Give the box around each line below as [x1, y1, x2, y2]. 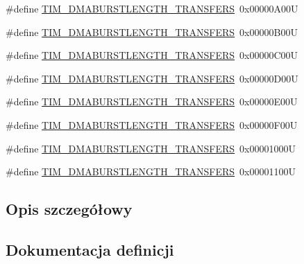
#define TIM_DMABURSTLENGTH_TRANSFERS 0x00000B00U [6, 24, 298, 39]
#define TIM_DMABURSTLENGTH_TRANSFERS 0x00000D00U [6, 71, 298, 85]
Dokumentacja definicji [6, 238, 174, 260]
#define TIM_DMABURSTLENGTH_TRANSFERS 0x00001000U [6, 141, 296, 155]
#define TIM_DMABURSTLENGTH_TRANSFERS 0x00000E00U [6, 94, 298, 109]
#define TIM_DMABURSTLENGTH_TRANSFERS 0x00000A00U [6, 1, 298, 15]
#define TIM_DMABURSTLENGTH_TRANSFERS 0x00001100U [6, 164, 296, 179]
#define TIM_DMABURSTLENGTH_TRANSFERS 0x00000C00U [6, 48, 298, 62]
